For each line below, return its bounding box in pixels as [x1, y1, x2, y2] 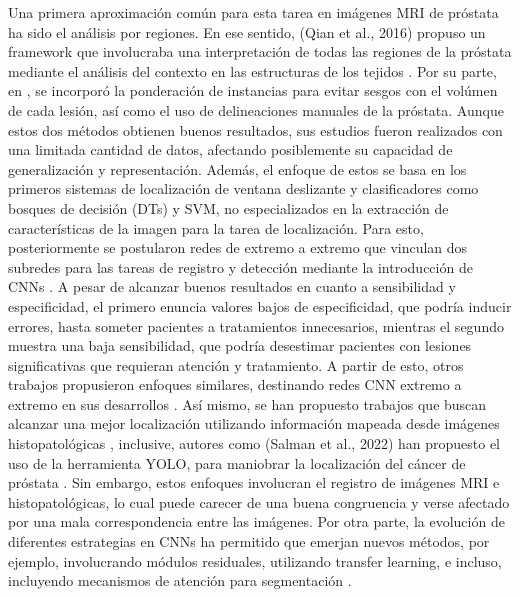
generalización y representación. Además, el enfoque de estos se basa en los [8, 158, 467, 179]
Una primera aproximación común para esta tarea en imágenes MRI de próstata [8, 2, 499, 22]
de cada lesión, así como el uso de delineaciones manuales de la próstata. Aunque [8, 99, 504, 120]
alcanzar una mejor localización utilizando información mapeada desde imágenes [8, 413, 500, 434]
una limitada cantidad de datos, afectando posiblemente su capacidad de [8, 139, 453, 160]
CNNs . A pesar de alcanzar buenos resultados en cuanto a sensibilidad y [8, 276, 456, 297]
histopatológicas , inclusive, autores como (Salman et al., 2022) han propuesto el [8, 433, 501, 454]
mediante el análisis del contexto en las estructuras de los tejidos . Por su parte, [8, 60, 497, 81]
